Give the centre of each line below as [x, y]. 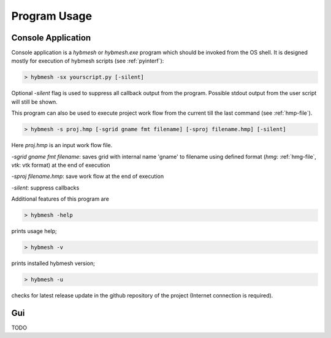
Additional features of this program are [60, 199]
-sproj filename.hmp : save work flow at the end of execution [88, 176]
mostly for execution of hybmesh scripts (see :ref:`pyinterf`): [88, 61]
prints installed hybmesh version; [53, 263]
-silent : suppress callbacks [45, 188]
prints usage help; [34, 231]
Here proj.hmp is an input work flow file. [62, 145]
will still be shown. [34, 102]
